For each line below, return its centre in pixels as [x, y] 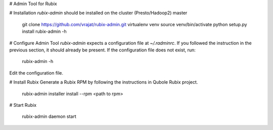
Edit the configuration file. [36, 73]
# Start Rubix [23, 105]
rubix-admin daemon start [49, 116]
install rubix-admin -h [44, 31]
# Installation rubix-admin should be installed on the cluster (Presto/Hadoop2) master [98, 13]
